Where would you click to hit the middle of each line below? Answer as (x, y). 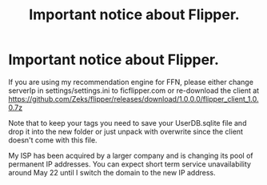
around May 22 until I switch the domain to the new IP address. (112, 172)
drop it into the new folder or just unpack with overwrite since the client (126, 131)
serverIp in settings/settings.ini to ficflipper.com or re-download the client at (134, 90)
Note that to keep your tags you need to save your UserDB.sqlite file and (128, 123)
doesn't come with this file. (53, 140)
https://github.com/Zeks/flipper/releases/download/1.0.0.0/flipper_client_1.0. (133, 99)
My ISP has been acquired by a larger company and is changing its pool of (131, 155)
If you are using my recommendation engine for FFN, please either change (131, 82)
